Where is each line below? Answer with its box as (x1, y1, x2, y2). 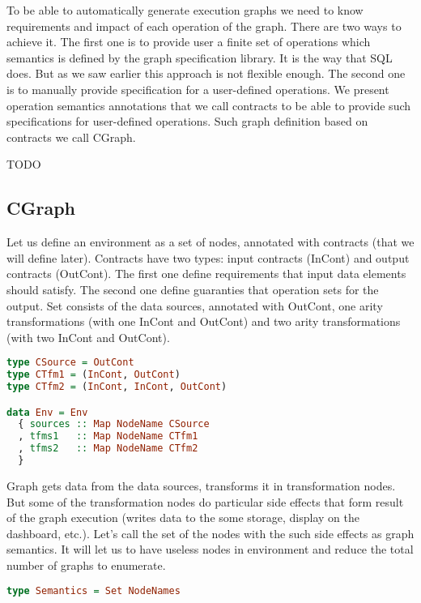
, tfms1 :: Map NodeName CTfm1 (18, 430, 198, 443)
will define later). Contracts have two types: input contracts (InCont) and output (6, 249, 410, 266)
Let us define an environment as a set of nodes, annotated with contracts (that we (6, 233, 415, 250)
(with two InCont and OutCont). (6, 328, 170, 345)
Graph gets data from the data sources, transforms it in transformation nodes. (6, 477, 396, 494)
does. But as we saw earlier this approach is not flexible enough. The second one (6, 65, 406, 82)
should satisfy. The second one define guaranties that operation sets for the (6, 280, 379, 297)
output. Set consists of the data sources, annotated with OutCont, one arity (6, 297, 383, 314)
